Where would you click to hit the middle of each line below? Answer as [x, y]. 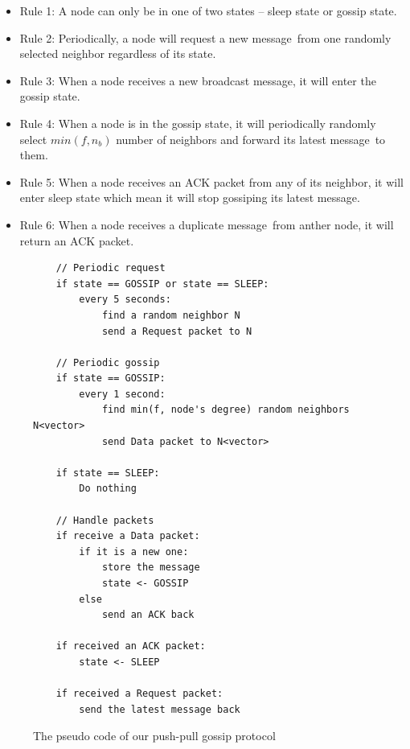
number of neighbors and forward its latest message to [251, 139]
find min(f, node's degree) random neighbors [225, 410]
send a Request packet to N [177, 331]
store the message [151, 568]
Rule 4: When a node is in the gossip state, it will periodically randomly [198, 123]
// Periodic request [111, 268]
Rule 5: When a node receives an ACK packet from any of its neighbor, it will [212, 181]
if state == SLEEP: [108, 473]
